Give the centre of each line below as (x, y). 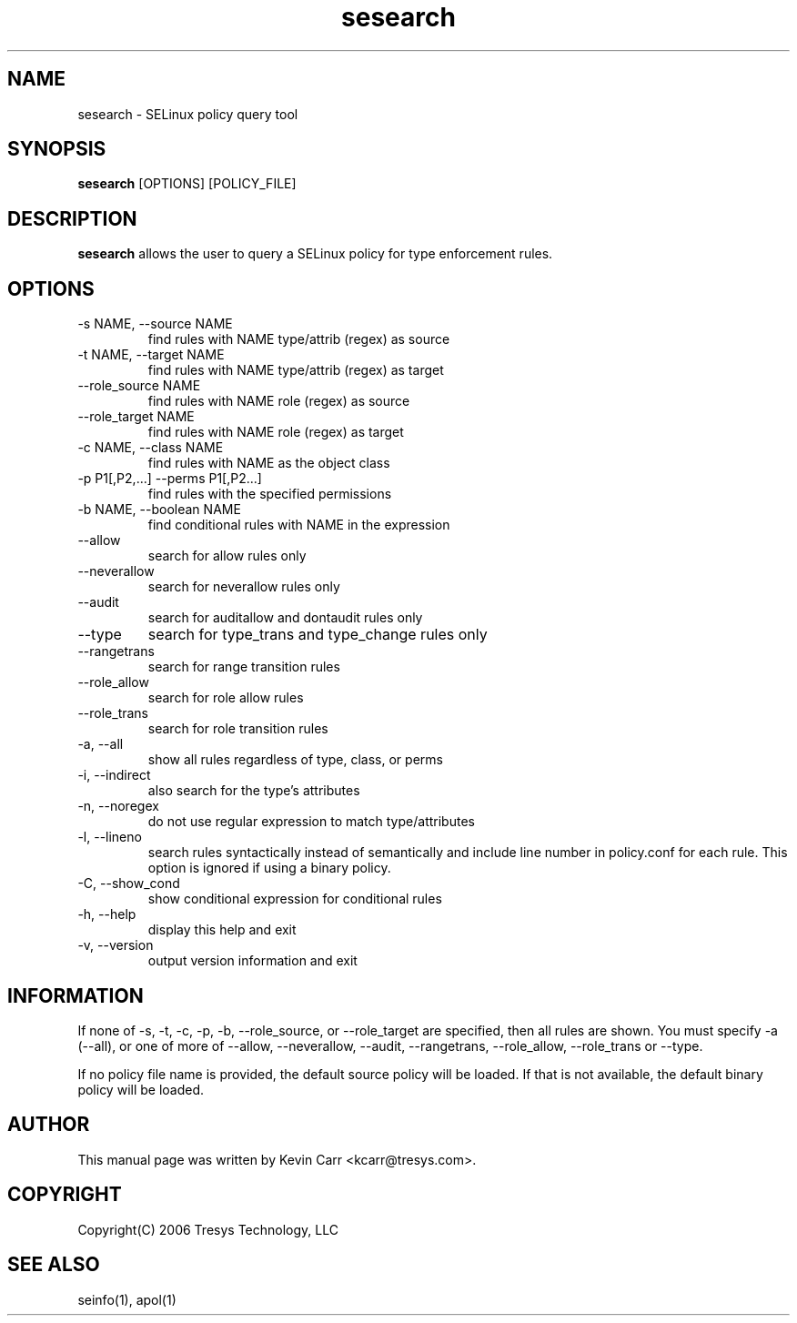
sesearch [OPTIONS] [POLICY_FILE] (187, 184)
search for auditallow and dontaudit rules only (285, 618)
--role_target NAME (136, 417)
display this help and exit (222, 930)
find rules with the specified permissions (270, 494)
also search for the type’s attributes (254, 791)
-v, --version (116, 945)
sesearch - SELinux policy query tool (188, 114)
